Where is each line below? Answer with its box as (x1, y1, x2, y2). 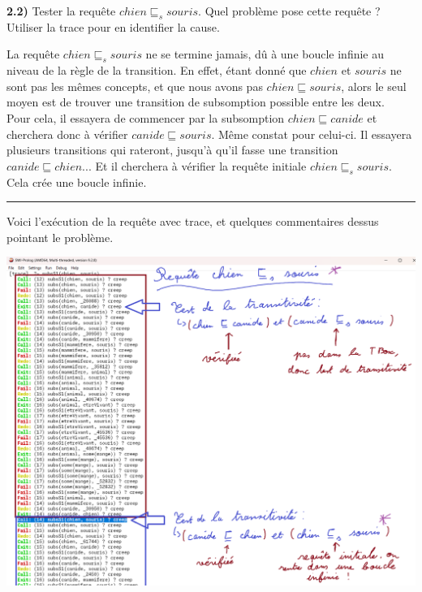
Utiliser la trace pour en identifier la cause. (6, 18, 220, 35)
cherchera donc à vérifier (6, 125, 128, 142)
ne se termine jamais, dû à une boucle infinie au (145, 45, 385, 63)
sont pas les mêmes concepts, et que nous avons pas (6, 77, 263, 94)
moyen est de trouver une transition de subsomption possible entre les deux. (6, 93, 385, 110)
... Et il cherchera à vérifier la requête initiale (82, 157, 307, 174)
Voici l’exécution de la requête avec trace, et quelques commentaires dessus (6, 213, 379, 230)
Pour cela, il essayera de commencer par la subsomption (6, 109, 285, 126)
